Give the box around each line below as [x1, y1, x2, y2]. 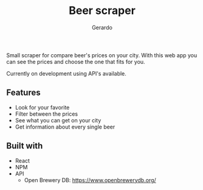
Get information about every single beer [15, 123, 115, 130]
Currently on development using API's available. [6, 69, 126, 77]
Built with [6, 141, 43, 151]
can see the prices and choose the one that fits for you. [6, 58, 145, 65]
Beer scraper [69, 4, 136, 18]
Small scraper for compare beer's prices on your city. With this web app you [6, 51, 198, 58]
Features [6, 88, 41, 98]
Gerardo [92, 24, 112, 31]
